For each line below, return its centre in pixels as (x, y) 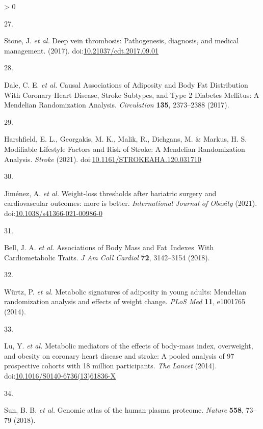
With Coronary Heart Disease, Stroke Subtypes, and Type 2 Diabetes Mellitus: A (132, 95)
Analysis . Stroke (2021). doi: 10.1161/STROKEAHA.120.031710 (103, 159)
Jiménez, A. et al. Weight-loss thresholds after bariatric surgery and (110, 193)
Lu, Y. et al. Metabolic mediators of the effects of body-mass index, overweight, (129, 346)
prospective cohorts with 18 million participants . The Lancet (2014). (111, 366)
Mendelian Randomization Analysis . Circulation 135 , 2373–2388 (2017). (117, 105)
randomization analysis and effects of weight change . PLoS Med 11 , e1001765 (125, 301)
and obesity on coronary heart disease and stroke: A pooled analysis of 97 (119, 355)
